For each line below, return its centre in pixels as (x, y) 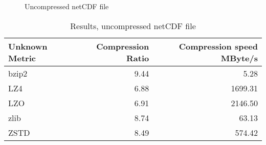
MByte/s (239, 58)
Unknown (28, 46)
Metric (22, 58)
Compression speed (218, 46)
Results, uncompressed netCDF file (133, 26)
